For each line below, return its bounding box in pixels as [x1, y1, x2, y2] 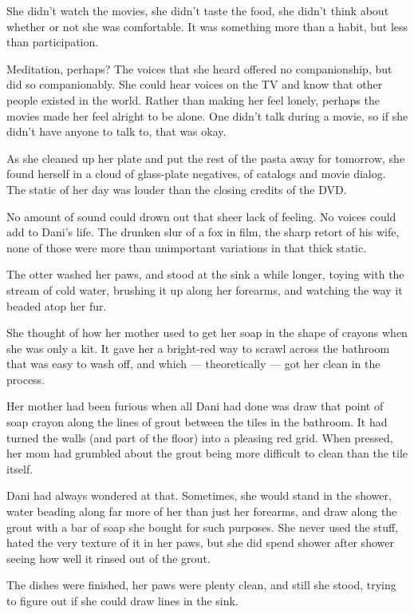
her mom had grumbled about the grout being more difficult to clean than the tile [6, 445, 408, 461]
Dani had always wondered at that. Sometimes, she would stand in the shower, [6, 487, 392, 504]
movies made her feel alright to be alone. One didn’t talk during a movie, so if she [6, 107, 408, 124]
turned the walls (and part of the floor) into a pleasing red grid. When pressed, [6, 429, 393, 446]
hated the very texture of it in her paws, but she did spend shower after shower [6, 534, 394, 551]
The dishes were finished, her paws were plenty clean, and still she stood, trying [6, 576, 396, 593]
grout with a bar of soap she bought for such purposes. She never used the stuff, [6, 518, 399, 535]
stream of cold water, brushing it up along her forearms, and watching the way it [6, 281, 403, 298]
